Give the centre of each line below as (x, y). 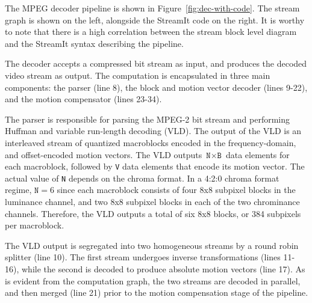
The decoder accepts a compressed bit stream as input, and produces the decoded (156, 63)
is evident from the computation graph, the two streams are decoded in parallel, (153, 280)
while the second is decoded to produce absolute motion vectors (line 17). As (163, 269)
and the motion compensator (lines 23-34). (83, 99)
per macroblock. (35, 225)
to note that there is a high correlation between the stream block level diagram (151, 32)
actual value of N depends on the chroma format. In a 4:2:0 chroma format (142, 178)
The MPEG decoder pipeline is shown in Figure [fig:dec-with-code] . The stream (152, 8)
